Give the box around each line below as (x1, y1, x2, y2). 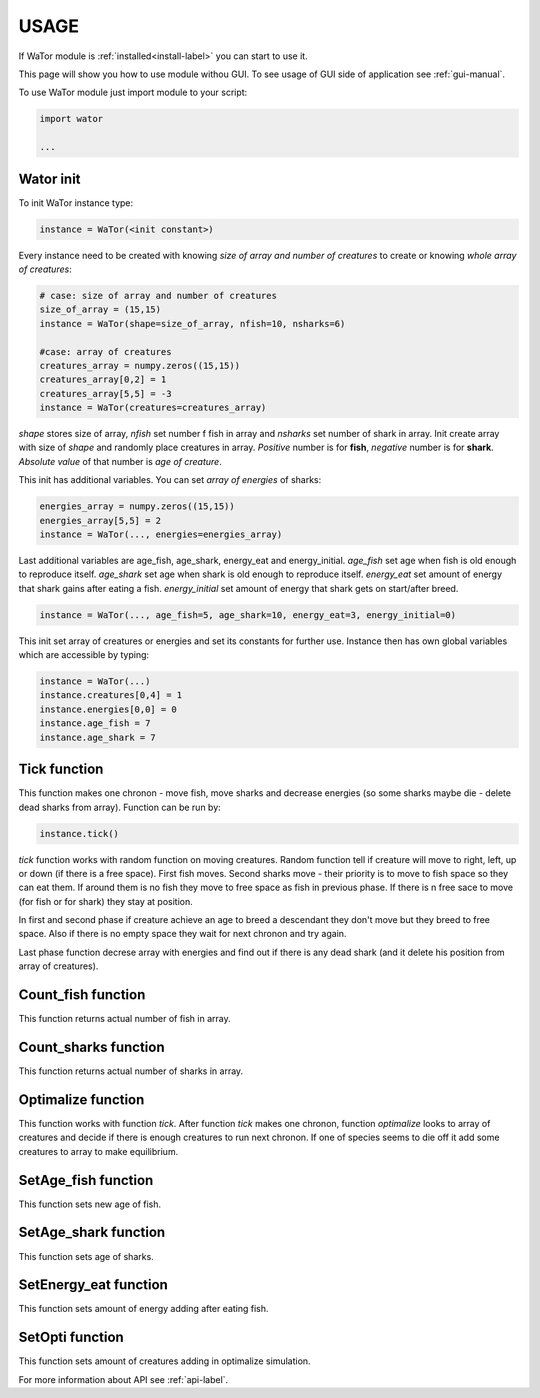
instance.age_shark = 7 (39, 731, 157, 743)
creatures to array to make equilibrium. (18, 1145, 179, 1157)
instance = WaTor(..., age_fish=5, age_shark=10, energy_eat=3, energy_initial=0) (39, 609, 457, 620)
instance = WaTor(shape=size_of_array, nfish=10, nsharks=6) (39, 318, 346, 329)
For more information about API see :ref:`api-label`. (18, 1373, 229, 1385)
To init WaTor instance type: (18, 196, 134, 209)
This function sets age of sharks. (18, 1250, 154, 1262)
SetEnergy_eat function (18, 1276, 169, 1294)
